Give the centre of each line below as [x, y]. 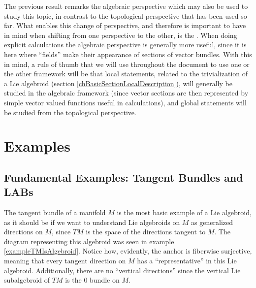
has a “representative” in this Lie [187, 261]
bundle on [105, 280]
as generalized [212, 222]
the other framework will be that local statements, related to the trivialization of [126, 74]
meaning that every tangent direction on [65, 261]
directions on [23, 232]
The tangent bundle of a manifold [55, 212]
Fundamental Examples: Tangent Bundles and [124, 177]
